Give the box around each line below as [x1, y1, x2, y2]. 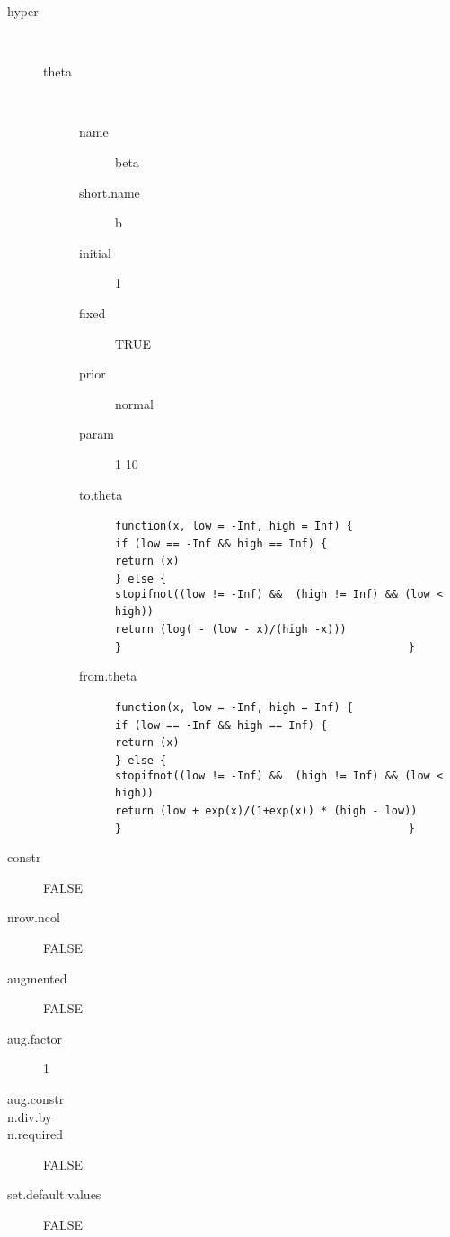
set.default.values [7, 1185, 101, 1204]
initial [79, 243, 111, 262]
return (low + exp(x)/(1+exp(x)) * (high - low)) [115, 804, 418, 817]
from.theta [79, 666, 137, 685]
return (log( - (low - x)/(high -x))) [115, 623, 347, 636]
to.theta [79, 485, 123, 503]
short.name [79, 182, 140, 201]
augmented [7, 968, 67, 987]
